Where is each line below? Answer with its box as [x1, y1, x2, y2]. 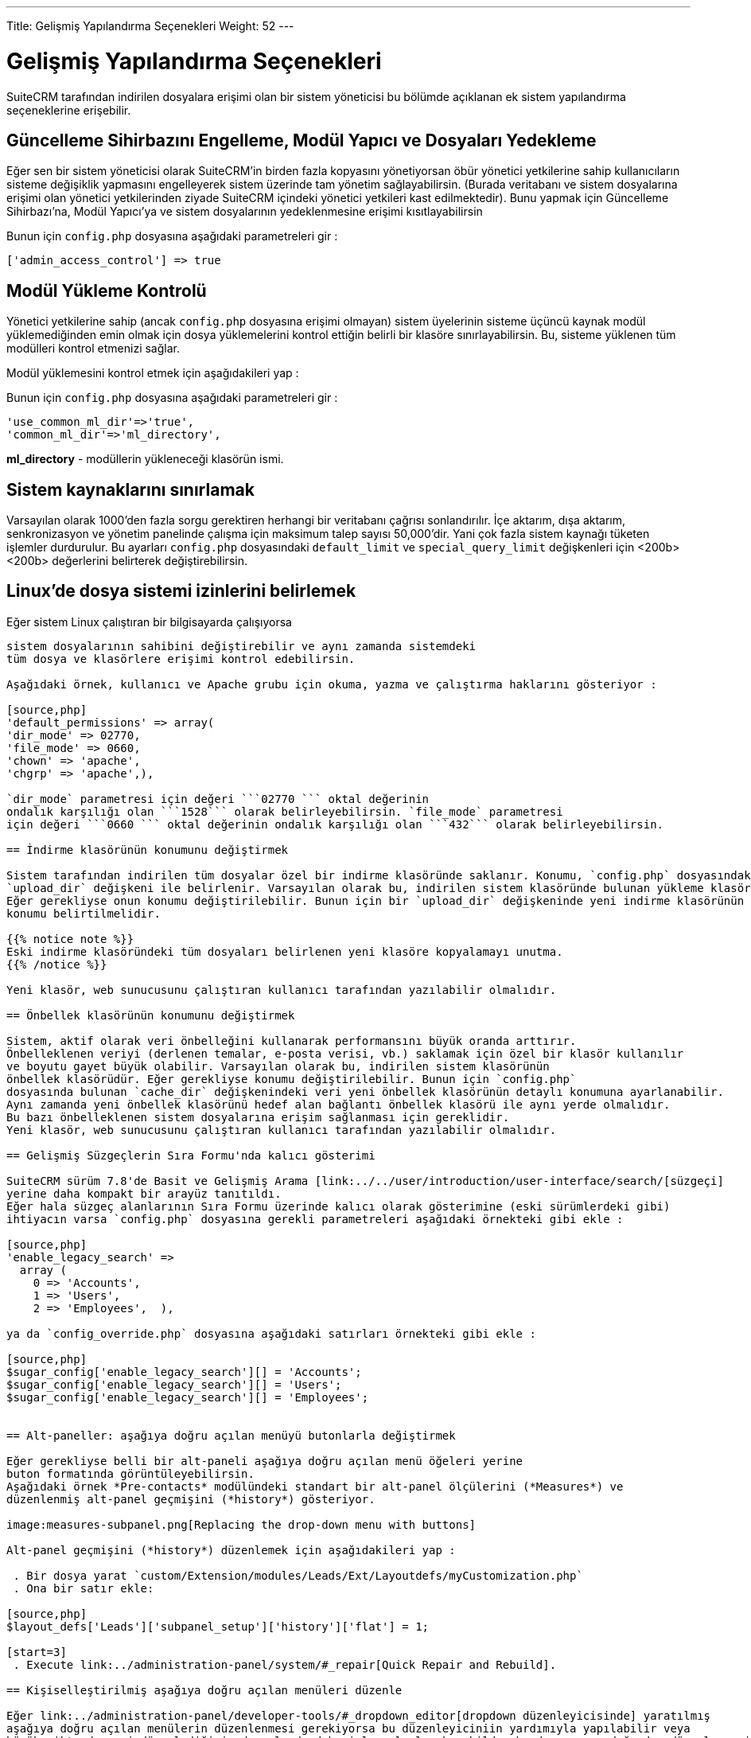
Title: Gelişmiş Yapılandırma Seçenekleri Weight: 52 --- [6, 19, 294, 33]
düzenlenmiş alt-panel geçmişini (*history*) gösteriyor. [6, 1492, 375, 1506]
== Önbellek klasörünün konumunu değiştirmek [6, 1008, 295, 1022]
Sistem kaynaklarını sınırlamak [6, 479, 255, 500]
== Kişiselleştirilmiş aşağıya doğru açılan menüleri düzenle [6, 1683, 403, 1697]
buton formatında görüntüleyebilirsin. [6, 1467, 255, 1480]
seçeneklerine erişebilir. [6, 103, 131, 117]
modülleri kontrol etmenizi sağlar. [6, 341, 180, 356]
